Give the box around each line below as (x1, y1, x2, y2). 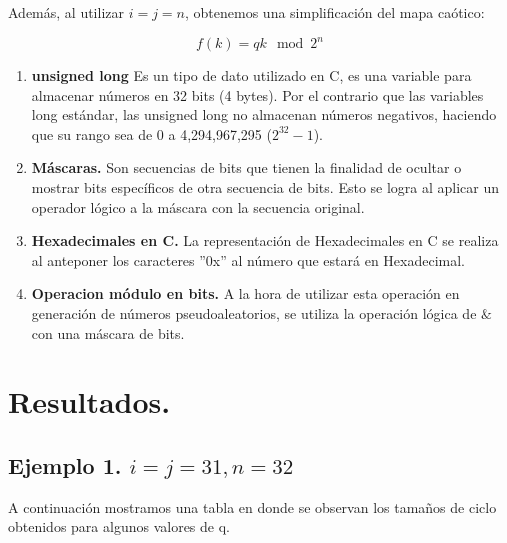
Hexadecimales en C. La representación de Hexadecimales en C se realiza (31, 230, 499, 251)
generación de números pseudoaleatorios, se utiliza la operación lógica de (31, 303, 477, 324)
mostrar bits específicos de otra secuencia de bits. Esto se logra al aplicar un (31, 177, 500, 198)
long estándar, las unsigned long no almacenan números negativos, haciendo (31, 104, 497, 125)
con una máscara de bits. (31, 322, 185, 343)
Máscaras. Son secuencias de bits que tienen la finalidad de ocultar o (31, 157, 462, 178)
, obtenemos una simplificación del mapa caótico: (185, 2, 485, 22)
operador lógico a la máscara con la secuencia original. (31, 196, 365, 217)
